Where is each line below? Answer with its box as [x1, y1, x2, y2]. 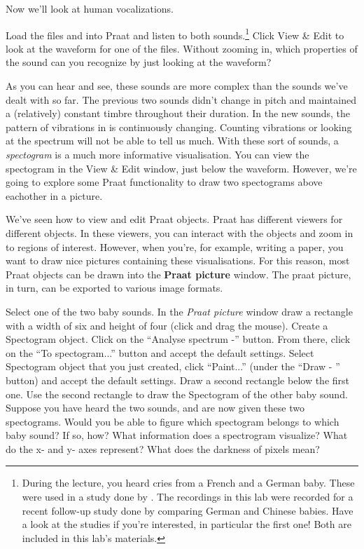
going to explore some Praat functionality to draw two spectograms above [6, 175, 323, 189]
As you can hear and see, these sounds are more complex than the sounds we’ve [6, 79, 348, 93]
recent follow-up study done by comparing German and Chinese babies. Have [22, 503, 353, 517]
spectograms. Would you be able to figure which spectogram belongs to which [6, 414, 339, 428]
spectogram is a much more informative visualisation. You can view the [6, 147, 309, 161]
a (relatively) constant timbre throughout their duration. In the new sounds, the [6, 106, 351, 121]
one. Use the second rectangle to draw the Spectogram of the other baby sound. [6, 386, 348, 401]
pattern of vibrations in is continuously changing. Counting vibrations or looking [6, 119, 352, 134]
